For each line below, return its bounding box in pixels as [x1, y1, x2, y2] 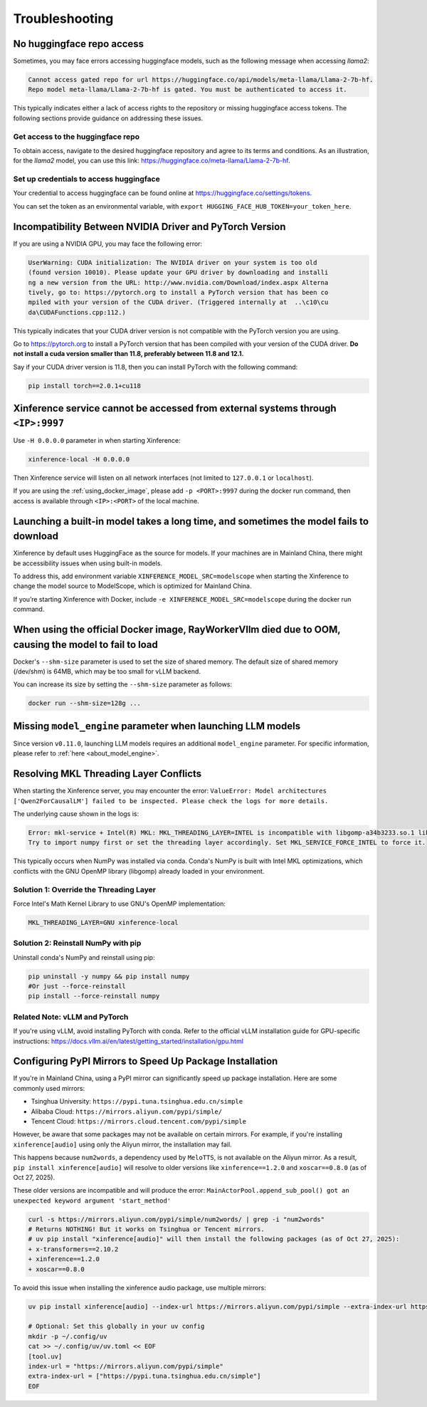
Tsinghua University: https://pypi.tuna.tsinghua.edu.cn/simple [31, 1097, 243, 1106]
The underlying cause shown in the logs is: [13, 810, 139, 818]
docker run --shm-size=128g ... [28, 699, 142, 708]
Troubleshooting [13, 11, 114, 26]
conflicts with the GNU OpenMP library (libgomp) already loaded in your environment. [13, 867, 265, 875]
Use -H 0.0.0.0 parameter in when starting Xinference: [13, 436, 181, 444]
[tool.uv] [28, 1352, 63, 1360]
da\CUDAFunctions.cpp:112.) [28, 308, 126, 316]
